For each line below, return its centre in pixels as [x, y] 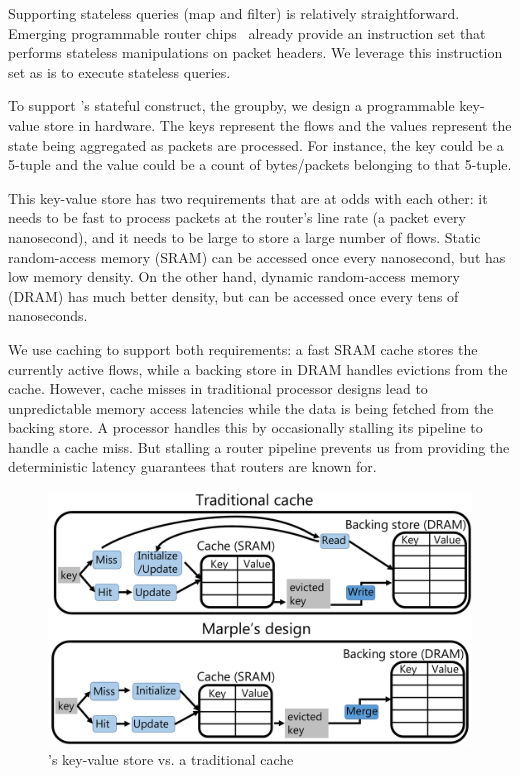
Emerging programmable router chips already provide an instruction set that [247, 32]
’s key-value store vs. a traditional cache [171, 758]
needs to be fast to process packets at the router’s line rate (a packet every [237, 217]
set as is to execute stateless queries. [119, 71]
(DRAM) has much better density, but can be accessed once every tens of [233, 295]
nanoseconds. [48, 315]
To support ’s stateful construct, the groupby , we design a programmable [231, 105]
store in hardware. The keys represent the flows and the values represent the [278, 124]
